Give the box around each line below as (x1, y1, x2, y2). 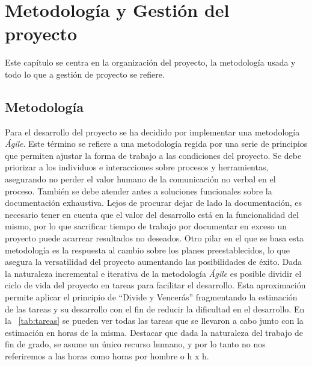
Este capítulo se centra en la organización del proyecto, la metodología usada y (5, 56, 296, 69)
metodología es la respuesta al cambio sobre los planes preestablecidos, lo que (5, 243, 290, 256)
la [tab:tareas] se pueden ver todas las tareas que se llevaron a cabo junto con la (5, 314, 304, 327)
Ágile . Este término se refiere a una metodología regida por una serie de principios (5, 137, 308, 150)
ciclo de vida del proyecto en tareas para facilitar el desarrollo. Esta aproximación (5, 279, 306, 291)
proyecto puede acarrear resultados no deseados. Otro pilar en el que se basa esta (5, 232, 304, 244)
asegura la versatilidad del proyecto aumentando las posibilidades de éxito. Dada (5, 255, 302, 268)
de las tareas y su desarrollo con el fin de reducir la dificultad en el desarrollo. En (5, 302, 305, 315)
